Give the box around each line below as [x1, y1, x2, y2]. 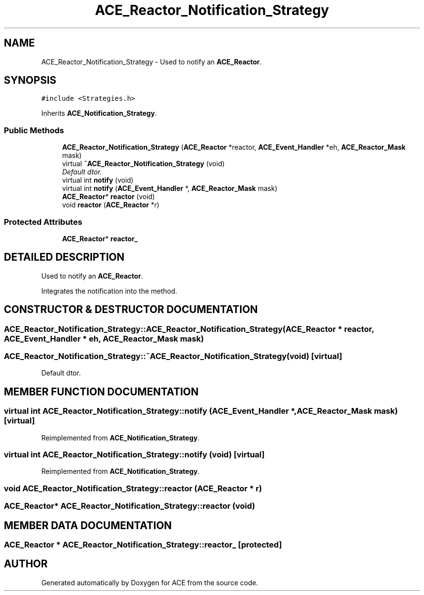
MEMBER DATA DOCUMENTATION [4, 519, 172, 532]
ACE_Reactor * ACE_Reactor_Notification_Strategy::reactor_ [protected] [4, 539, 282, 549]
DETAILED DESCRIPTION [4, 251, 125, 264]
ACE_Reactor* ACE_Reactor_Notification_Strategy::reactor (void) [4, 501, 256, 511]
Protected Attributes [4, 217, 82, 227]
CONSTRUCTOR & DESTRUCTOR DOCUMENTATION [4, 303, 258, 316]
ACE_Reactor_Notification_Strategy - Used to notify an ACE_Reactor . [41, 57, 262, 66]
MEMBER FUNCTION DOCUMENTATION [4, 385, 199, 398]
